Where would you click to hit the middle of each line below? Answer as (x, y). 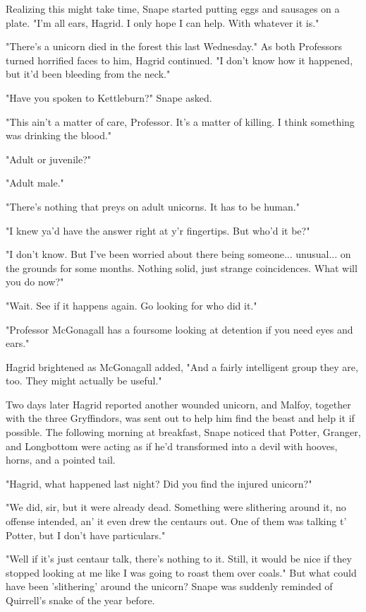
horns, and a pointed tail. (61, 460)
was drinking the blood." (59, 135)
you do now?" (35, 282)
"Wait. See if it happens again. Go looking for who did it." (132, 305)
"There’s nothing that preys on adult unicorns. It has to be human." (153, 206)
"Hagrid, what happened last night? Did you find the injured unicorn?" (159, 483)
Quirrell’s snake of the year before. (80, 600)
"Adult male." (35, 183)
